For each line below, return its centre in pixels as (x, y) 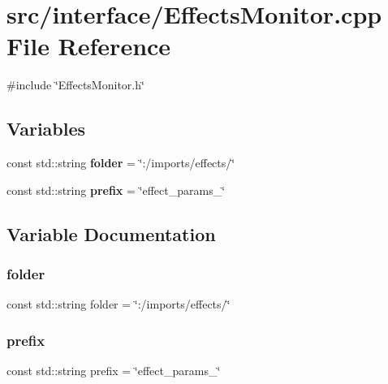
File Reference (89, 46)
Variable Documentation (111, 233)
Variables (46, 129)
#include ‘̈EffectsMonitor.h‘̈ (75, 85)
